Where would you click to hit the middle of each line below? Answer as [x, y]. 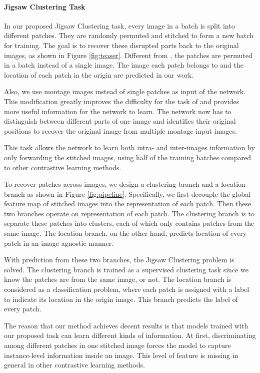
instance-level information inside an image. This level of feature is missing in [121, 355]
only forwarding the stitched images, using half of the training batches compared [127, 157]
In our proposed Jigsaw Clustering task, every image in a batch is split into [119, 25]
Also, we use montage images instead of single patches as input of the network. [125, 91]
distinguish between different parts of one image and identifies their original [120, 121]
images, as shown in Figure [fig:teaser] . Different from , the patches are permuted [128, 55]
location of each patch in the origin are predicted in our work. [99, 74]
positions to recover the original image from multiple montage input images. [120, 130]
